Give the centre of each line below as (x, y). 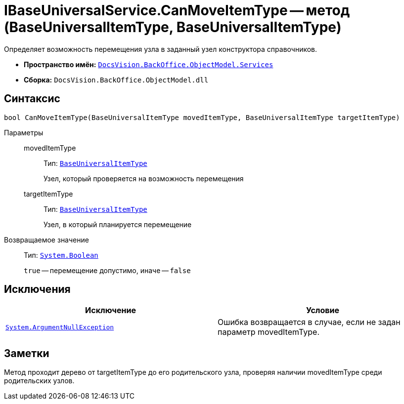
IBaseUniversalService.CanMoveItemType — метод (177, 10)
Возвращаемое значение (46, 240)
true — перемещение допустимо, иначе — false (107, 270)
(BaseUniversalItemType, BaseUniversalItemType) (173, 27)
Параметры (24, 132)
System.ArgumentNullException (60, 327)
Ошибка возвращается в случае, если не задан (309, 322)
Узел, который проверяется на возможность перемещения (144, 178)
